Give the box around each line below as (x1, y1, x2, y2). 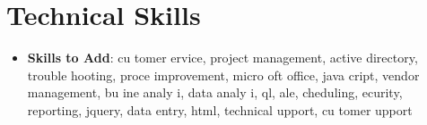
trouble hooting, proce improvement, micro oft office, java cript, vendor (27, 65, 420, 84)
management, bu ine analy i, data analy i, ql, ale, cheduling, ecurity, (27, 83, 403, 102)
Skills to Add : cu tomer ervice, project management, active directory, (27, 48, 418, 67)
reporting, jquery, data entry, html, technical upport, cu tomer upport (27, 100, 413, 119)
